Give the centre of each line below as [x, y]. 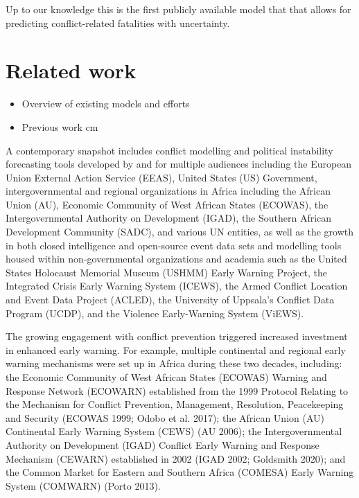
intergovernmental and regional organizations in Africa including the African [168, 191]
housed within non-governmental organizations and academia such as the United [176, 259]
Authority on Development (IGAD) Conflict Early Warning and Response [163, 444]
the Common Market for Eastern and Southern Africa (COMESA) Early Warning [180, 472]
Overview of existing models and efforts [106, 104]
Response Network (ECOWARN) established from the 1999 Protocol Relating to [177, 390]
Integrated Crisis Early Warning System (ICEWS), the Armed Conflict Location [177, 286]
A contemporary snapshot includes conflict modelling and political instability [169, 150]
